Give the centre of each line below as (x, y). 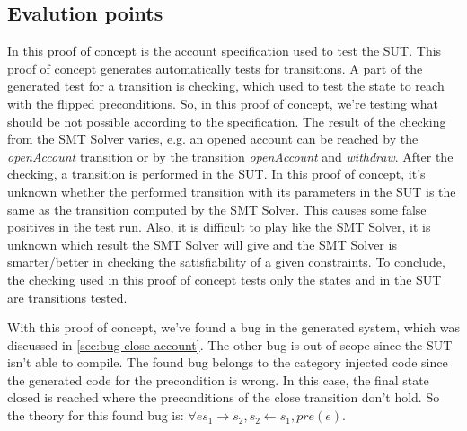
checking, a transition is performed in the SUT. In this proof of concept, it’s (216, 174)
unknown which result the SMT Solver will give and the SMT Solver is (202, 244)
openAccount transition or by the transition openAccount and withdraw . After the (230, 156)
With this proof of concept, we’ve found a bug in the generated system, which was (233, 327)
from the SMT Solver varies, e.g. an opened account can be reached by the (213, 139)
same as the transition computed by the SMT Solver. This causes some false (217, 209)
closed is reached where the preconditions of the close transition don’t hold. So (224, 397)
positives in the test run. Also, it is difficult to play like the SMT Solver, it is (219, 227)
